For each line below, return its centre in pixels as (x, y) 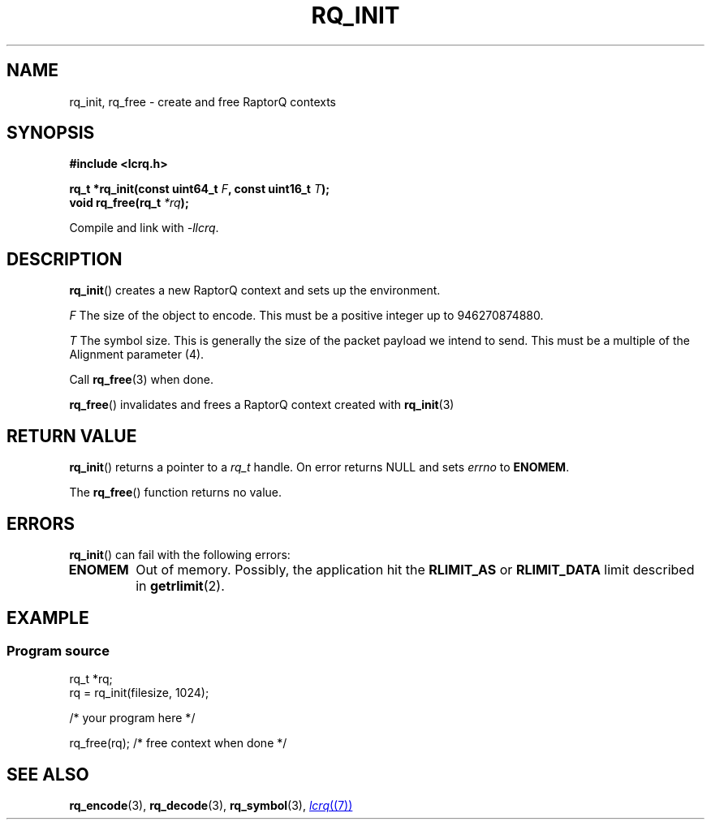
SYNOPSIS (51, 133)
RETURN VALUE (72, 436)
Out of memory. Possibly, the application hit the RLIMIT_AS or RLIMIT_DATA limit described (415, 569)
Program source (58, 650)
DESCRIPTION (65, 259)
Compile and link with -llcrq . (144, 228)
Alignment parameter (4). (137, 355)
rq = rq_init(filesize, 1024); (139, 693)
